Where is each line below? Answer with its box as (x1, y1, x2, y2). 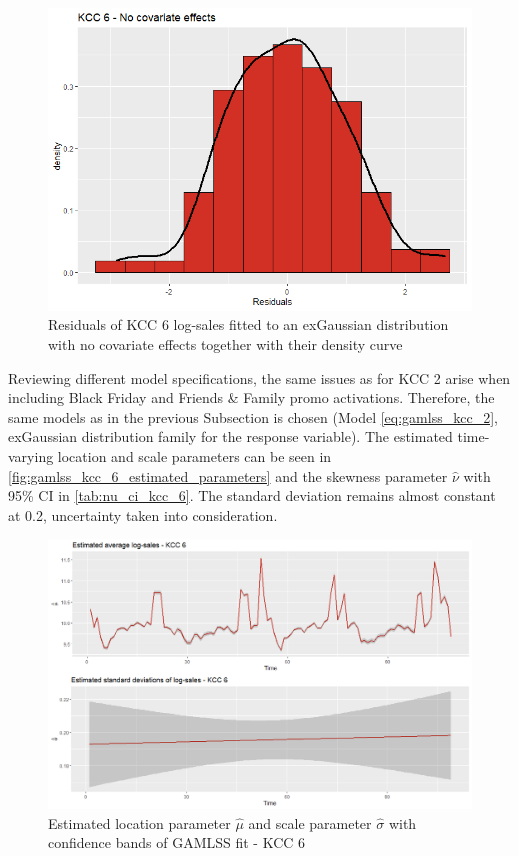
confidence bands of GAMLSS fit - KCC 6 (48, 832, 306, 853)
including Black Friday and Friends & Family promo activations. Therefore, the (8, 387, 495, 408)
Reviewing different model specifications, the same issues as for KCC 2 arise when (8, 367, 511, 388)
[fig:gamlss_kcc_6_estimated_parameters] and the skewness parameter (8, 465, 448, 486)
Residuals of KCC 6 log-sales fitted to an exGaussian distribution (48, 314, 449, 335)
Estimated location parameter (48, 812, 231, 833)
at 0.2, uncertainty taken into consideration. (8, 504, 278, 525)
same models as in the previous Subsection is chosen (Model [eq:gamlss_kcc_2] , (8, 406, 498, 427)
